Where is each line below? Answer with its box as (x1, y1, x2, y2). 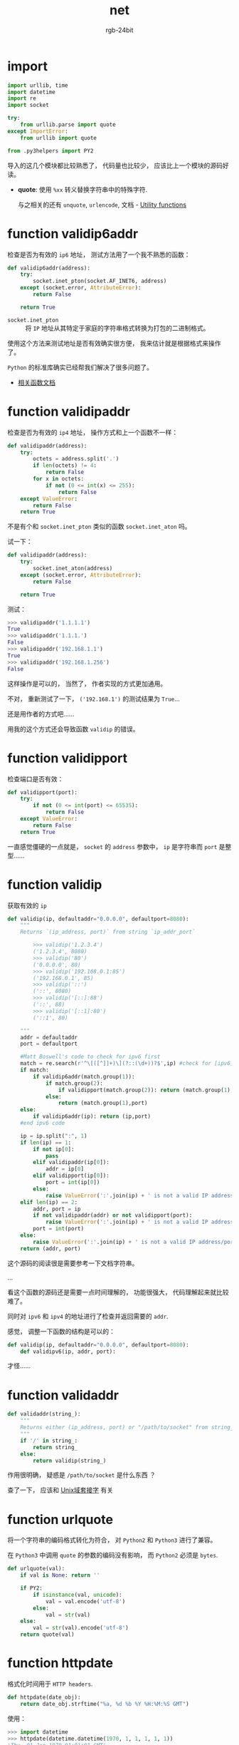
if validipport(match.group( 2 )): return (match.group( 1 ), (58, 1086, 234, 1093)
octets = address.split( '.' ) (33, 455, 119, 463)
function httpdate (7, 1655, 114, 1672)
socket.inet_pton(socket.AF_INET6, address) (33, 277, 167, 285)
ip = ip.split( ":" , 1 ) (20, 1132, 87, 1139)
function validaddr (7, 1387, 119, 1403)
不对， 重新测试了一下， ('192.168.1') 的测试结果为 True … (7, 694, 180, 703)
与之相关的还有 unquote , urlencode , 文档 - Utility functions (17, 200, 187, 209)
